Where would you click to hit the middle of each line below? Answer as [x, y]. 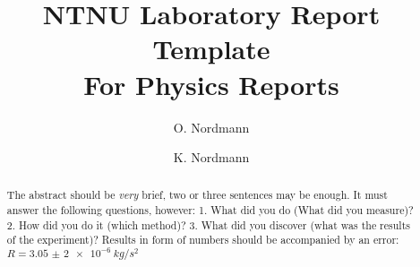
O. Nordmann [211, 127]
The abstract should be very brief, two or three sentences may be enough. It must [197, 195]
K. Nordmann [211, 157]
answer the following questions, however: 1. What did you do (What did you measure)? [210, 210]
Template [211, 49]
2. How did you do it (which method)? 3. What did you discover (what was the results [208, 224]
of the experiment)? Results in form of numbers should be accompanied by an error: [203, 240]
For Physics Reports [211, 84]
